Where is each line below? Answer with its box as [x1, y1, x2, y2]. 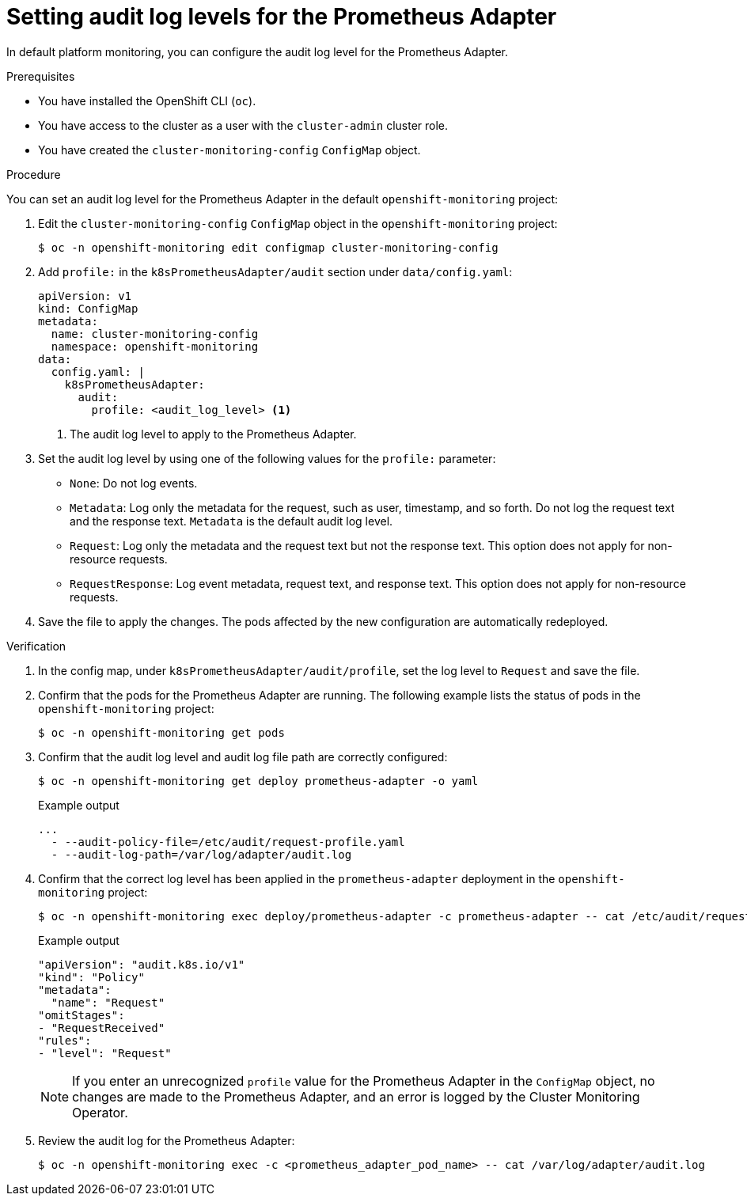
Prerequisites [6, 69, 75, 83]
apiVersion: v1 [38, 289, 132, 302]
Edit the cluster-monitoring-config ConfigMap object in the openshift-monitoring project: [38, 216, 558, 230]
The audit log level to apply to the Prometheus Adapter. [70, 427, 357, 441]
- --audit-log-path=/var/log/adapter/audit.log [51, 847, 352, 861]
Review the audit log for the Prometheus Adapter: [38, 1133, 295, 1147]
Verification [6, 639, 66, 653]
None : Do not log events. [70, 476, 198, 490]
